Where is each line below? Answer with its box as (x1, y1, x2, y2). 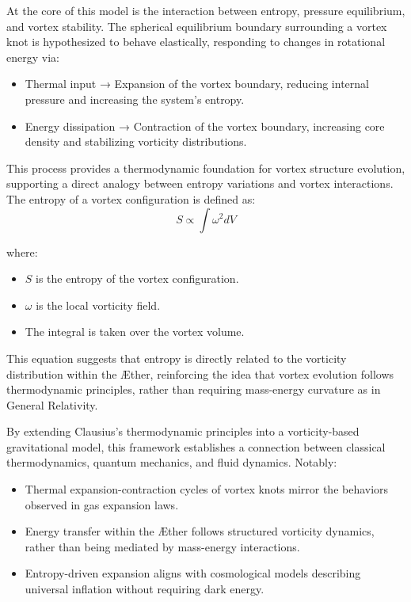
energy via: (6, 48, 59, 65)
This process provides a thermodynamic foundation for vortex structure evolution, (6, 159, 405, 176)
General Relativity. (6, 396, 98, 413)
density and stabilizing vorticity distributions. (25, 133, 247, 150)
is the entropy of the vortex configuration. (36, 270, 239, 287)
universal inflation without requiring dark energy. (25, 581, 264, 597)
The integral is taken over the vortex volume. (25, 323, 245, 340)
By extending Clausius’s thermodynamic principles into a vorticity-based (6, 423, 360, 440)
